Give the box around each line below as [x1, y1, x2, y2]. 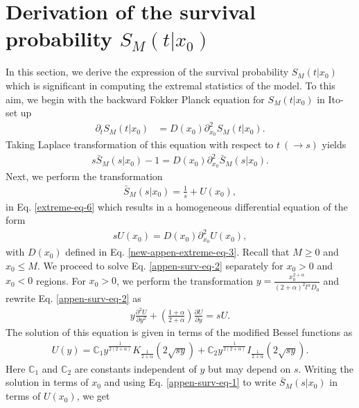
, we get [76, 389, 110, 403]
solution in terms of [6, 375, 89, 389]
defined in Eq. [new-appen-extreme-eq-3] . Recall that [65, 245, 290, 259]
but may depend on [207, 361, 291, 375]
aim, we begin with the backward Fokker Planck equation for [6, 91, 265, 106]
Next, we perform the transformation [6, 169, 163, 184]
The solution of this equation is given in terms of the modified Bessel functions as [6, 325, 353, 339]
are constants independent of [74, 361, 197, 375]
